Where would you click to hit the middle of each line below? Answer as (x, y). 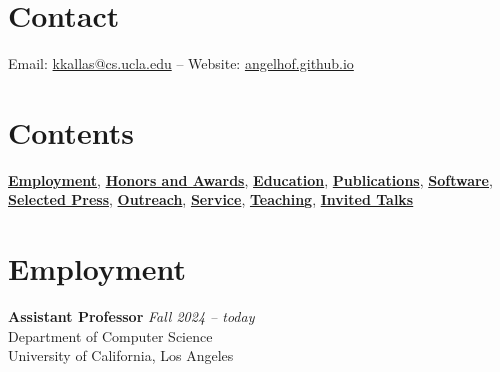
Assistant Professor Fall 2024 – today (131, 316)
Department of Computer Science (110, 335)
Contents (71, 131)
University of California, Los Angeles (121, 355)
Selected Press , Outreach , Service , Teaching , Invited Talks (211, 199)
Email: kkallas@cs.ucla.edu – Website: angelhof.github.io (181, 63)
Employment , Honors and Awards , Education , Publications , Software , (250, 179)
